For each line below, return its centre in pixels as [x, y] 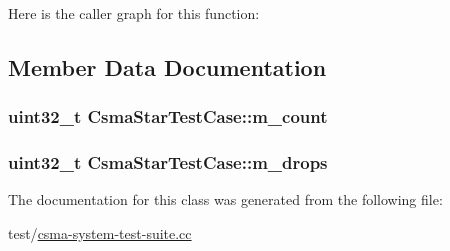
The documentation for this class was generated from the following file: [225, 199]
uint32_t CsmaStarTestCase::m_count [168, 116]
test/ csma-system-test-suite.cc [100, 233]
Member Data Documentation [167, 66]
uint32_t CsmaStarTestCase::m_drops [168, 162]
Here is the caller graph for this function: [134, 13]
